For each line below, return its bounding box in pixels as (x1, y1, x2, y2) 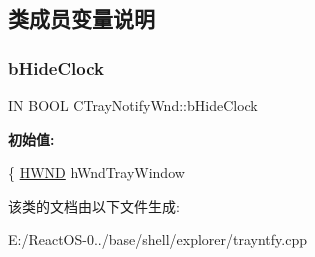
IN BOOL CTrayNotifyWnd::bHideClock (8, 95, 258, 115)
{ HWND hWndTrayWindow (8, 162, 185, 183)
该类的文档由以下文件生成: (8, 195, 180, 216)
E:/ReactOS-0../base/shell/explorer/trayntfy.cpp (8, 229, 307, 250)
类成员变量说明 (8, 3, 155, 34)
